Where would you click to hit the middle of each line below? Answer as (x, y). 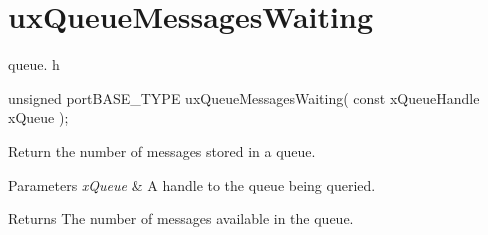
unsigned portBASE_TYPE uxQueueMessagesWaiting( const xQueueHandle (244, 97)
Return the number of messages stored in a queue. (162, 150)
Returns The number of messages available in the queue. (181, 218)
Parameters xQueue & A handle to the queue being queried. (192, 184)
